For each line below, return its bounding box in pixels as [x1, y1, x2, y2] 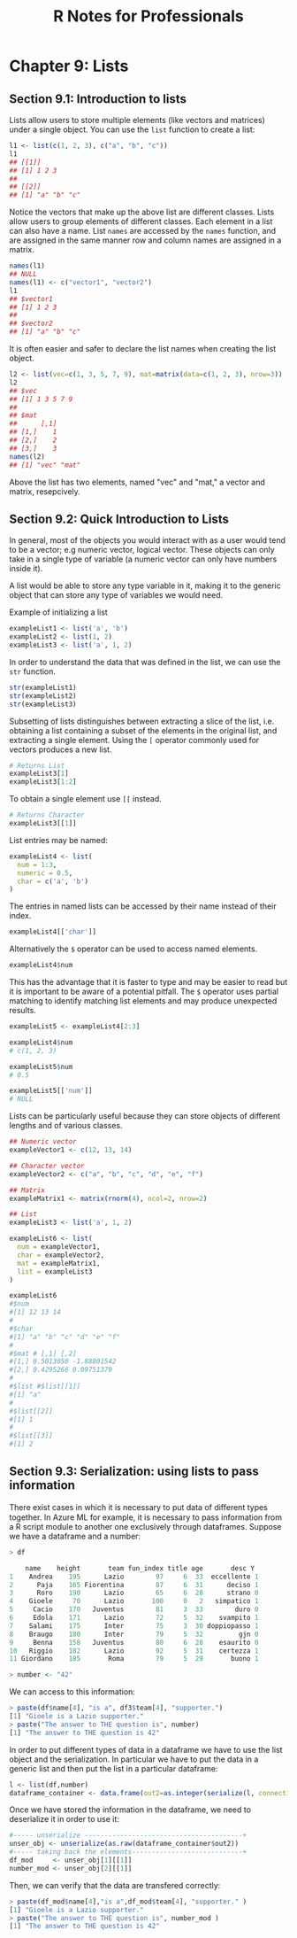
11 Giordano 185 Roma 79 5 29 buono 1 [9, 1655, 259, 1663]
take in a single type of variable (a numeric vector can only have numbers [9, 554, 278, 564]
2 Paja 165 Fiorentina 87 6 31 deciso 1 [9, 1580, 259, 1589]
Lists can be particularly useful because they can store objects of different [9, 1111, 281, 1121]
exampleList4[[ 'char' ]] [9, 927, 97, 936]
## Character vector [9, 1161, 86, 1170]
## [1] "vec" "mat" [9, 461, 81, 469]
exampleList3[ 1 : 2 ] [9, 778, 77, 787]
